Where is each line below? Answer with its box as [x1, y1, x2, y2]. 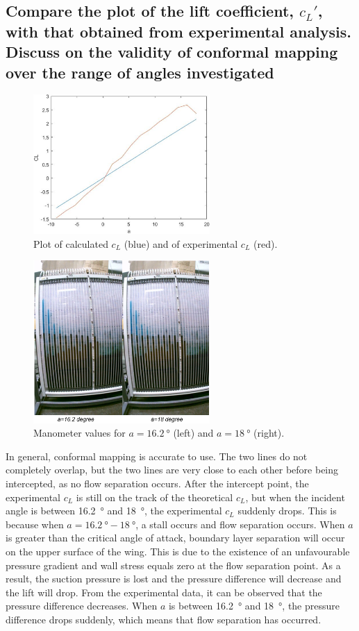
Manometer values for [33, 426, 126, 440]
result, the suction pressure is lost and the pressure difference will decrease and [6, 571, 342, 586]
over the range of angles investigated [6, 61, 274, 83]
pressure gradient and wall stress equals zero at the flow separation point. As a [6, 557, 341, 572]
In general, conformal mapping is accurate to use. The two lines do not [6, 448, 308, 463]
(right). [253, 426, 285, 440]
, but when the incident [245, 489, 345, 504]
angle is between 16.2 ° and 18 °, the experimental [6, 503, 222, 518]
